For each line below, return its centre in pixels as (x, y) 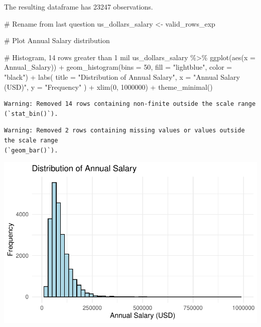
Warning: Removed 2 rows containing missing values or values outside (124, 131)
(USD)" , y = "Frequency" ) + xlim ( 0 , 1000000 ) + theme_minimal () (108, 87)
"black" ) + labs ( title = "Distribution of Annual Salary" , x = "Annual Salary (122, 76)
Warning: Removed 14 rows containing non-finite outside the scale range (130, 104)
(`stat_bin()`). (31, 114)
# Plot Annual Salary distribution (57, 40)
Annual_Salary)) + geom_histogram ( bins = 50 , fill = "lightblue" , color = (118, 67)
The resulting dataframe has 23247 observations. (79, 7)
